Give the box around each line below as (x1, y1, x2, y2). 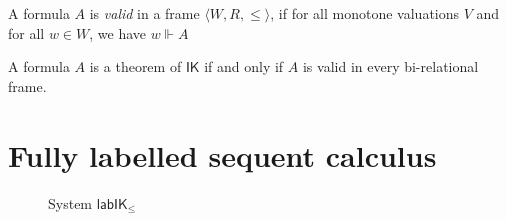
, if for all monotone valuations (270, 3, 460, 23)
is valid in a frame (89, 3, 200, 23)
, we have (89, 22, 146, 43)
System (48, 192, 93, 213)
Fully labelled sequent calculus (8, 134, 437, 175)
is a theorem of (89, 56, 182, 77)
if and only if (204, 56, 284, 77)
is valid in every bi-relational (302, 56, 479, 77)
